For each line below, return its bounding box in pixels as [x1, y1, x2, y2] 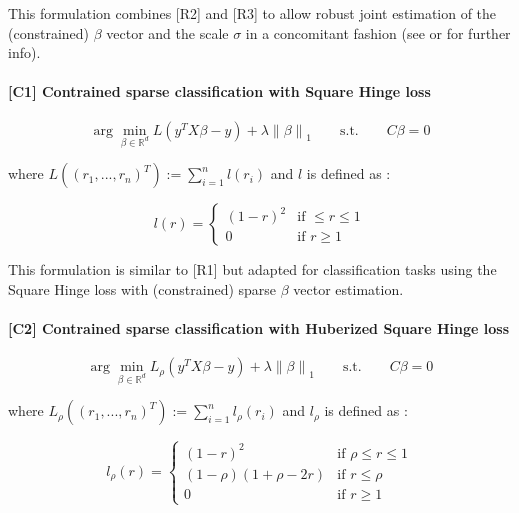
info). [8, 42, 41, 63]
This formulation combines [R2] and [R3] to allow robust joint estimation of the [8, 3, 497, 23]
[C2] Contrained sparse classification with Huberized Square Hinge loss [8, 318, 510, 339]
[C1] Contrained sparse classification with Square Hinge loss [8, 81, 431, 102]
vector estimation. [293, 278, 404, 299]
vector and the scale [106, 22, 229, 43]
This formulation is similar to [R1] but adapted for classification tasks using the [8, 259, 497, 280]
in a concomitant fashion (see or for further [245, 22, 511, 43]
